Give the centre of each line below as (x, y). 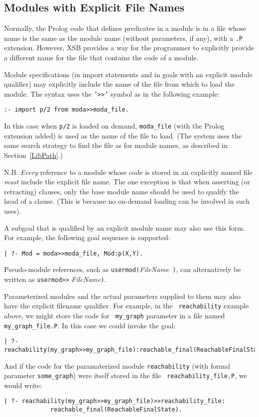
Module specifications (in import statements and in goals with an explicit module (128, 74)
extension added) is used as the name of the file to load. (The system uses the (123, 135)
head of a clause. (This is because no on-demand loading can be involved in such (127, 201)
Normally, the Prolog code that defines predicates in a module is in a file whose (125, 28)
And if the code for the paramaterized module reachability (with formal (117, 365)
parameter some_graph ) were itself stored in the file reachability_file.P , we (126, 375)
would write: (23, 385)
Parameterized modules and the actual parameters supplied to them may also (123, 296)
